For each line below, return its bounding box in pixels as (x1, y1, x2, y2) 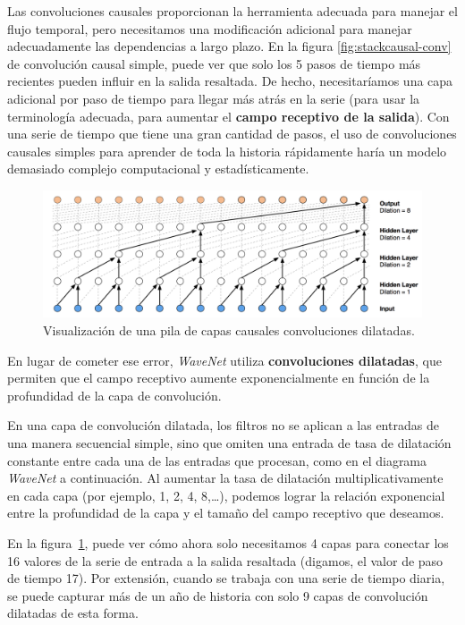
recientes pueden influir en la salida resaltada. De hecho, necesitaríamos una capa (7, 72, 453, 90)
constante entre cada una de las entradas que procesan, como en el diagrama (7, 451, 427, 469)
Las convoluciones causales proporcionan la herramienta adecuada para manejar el (7, 2, 458, 20)
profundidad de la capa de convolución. (7, 385, 222, 404)
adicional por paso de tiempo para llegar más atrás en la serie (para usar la (7, 89, 420, 107)
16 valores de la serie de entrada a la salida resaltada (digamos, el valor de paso (7, 551, 444, 570)
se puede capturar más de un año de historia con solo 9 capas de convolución (7, 586, 428, 604)
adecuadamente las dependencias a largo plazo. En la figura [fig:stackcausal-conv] (7, 37, 452, 55)
